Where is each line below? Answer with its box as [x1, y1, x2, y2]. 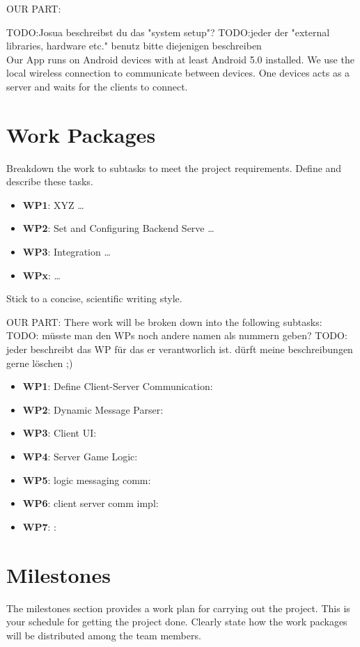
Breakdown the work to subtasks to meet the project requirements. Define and [6, 160, 342, 175]
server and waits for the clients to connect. [6, 79, 188, 93]
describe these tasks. [6, 174, 93, 189]
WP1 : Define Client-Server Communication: [22, 379, 213, 393]
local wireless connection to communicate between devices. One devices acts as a [6, 65, 350, 80]
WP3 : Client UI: [22, 426, 97, 440]
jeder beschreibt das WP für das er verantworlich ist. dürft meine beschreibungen [6, 342, 353, 357]
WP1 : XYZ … [22, 197, 84, 212]
